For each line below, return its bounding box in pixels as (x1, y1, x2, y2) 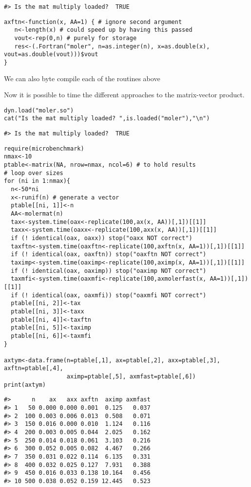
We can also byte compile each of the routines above (4, 73, 160, 83)
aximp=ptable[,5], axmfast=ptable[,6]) (66, 373, 196, 380)
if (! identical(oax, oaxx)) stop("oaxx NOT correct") (11, 234, 193, 242)
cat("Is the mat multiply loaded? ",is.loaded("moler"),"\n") (4, 115, 210, 122)
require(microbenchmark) (4, 145, 84, 152)
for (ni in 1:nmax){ (4, 177, 71, 185)
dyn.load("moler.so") (4, 107, 74, 114)
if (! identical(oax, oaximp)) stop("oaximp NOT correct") (11, 267, 207, 274)
